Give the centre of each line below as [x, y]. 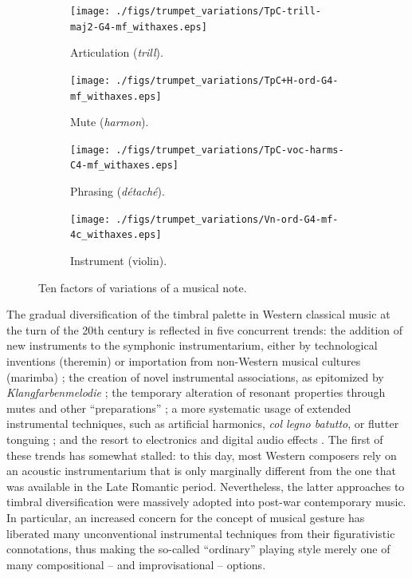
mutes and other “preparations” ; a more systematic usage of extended [179, 408]
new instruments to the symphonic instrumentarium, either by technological [192, 345]
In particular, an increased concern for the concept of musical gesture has [186, 517]
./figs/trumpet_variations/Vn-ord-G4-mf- [227, 219]
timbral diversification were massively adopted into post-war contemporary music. [206, 502]
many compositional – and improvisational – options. [136, 564]
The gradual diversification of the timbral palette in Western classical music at [198, 314]
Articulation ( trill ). [117, 52]
